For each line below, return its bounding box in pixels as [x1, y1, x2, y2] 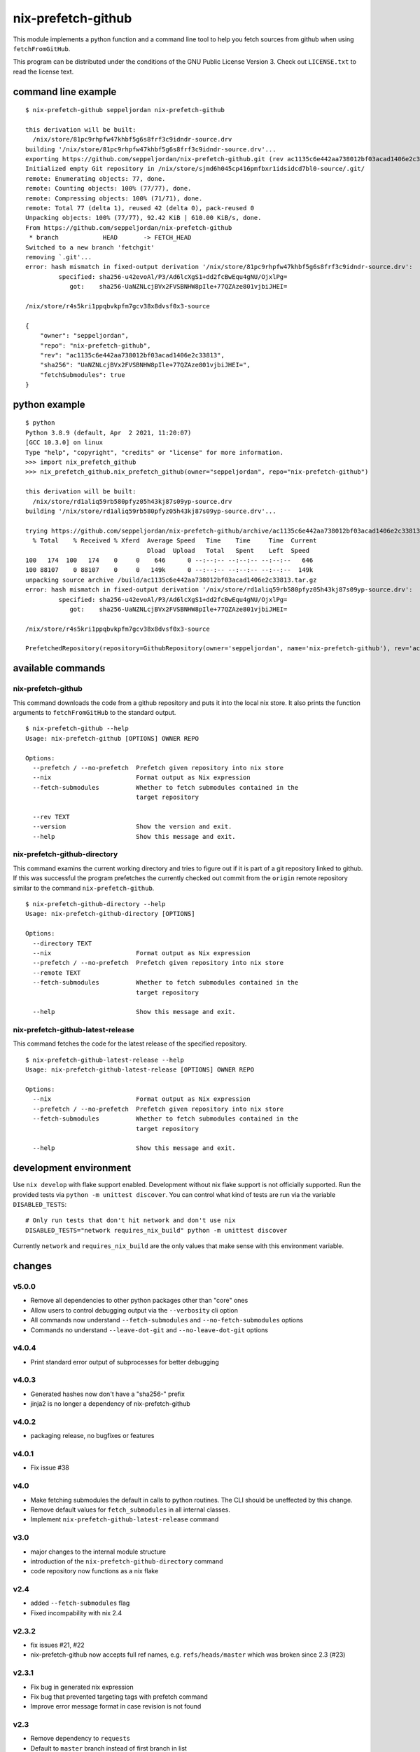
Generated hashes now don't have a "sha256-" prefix [30, 1390, 185, 1398]
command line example [13, 85, 117, 97]
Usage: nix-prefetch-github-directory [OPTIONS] [25, 910, 195, 918]
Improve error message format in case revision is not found [30, 1702, 202, 1711]
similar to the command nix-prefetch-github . [13, 884, 155, 892]
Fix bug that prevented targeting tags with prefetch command [30, 1692, 208, 1701]
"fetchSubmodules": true [39, 371, 125, 378]
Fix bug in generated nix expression [30, 1683, 134, 1691]
